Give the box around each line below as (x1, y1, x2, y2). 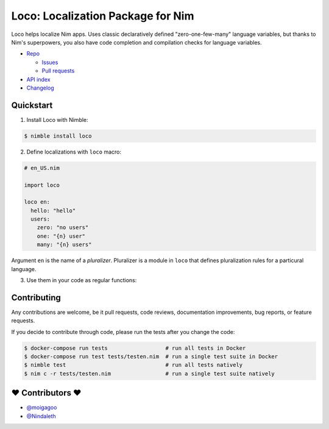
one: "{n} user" (37, 232, 85, 239)
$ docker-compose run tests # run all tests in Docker (24, 344, 246, 352)
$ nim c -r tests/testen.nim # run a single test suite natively (24, 370, 275, 377)
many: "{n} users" (37, 241, 92, 248)
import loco (24, 182, 60, 188)
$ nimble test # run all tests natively (24, 361, 243, 369)
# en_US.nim (24, 165, 60, 171)
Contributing (11, 292, 61, 303)
